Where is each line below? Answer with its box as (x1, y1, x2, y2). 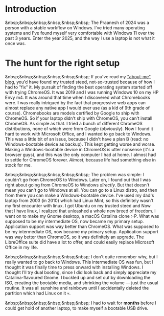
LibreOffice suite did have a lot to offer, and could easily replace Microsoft (5, 239, 155, 245)
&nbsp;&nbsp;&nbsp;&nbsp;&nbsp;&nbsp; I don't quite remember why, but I (5, 253, 158, 260)
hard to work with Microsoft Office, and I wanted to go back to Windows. (5, 131, 152, 136)
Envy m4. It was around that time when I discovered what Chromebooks (5, 94, 150, 100)
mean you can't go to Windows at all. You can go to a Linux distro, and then (5, 187, 158, 193)
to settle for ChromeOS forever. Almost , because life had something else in (5, 157, 156, 162)
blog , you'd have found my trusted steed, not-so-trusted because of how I (5, 79, 155, 85)
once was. (5, 40, 26, 46)
